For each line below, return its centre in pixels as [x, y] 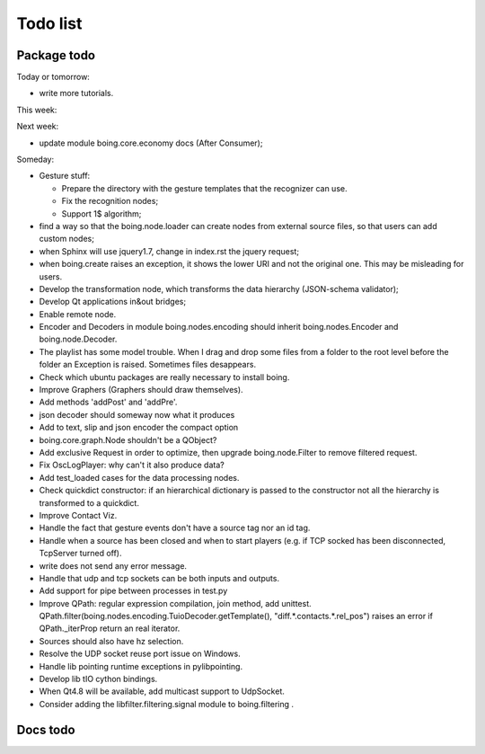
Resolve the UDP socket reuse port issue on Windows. [140, 654]
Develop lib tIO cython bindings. [98, 679]
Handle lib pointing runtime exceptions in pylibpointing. [141, 666]
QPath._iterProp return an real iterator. [110, 628]
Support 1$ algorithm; [101, 213]
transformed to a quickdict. [89, 502]
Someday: [35, 160]
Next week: [38, 127]
